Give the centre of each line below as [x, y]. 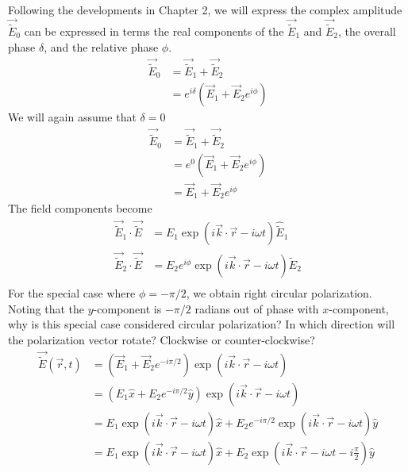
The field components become [80, 208]
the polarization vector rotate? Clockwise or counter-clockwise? [162, 339]
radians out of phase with [257, 308]
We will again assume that [72, 117]
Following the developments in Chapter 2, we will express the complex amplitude [205, 10]
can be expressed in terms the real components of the [154, 31]
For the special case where [72, 292]
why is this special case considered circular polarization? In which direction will [202, 324]
